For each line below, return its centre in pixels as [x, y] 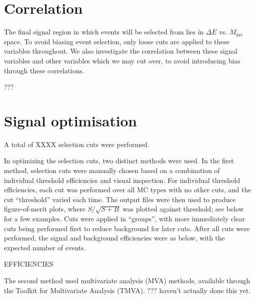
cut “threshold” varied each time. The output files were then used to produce [120, 199]
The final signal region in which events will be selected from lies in [104, 32]
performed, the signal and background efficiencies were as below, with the [115, 238]
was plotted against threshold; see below [183, 209]
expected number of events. [45, 247]
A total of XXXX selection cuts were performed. [77, 144]
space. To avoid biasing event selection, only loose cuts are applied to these [117, 41]
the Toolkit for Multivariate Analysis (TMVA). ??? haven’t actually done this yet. [127, 290]
